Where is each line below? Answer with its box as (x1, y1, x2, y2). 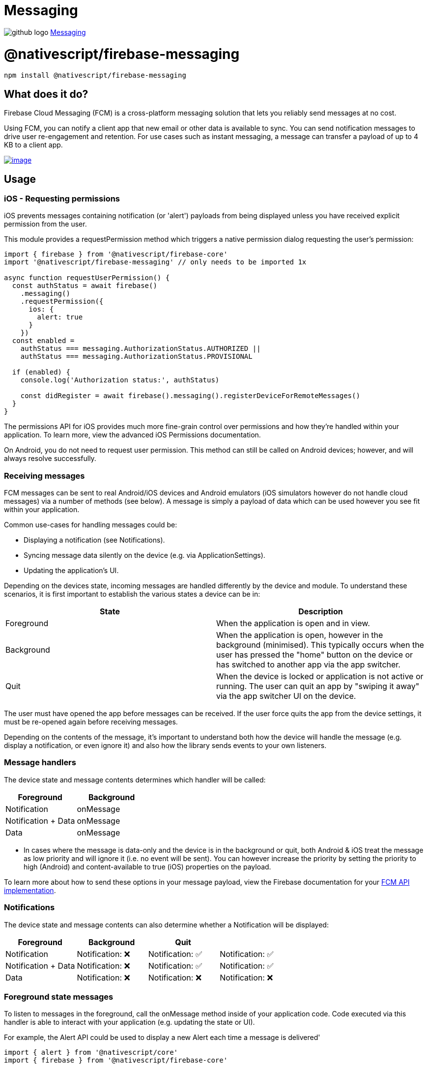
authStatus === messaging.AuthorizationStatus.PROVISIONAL (20, 352, 253, 361)
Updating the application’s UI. (24, 566, 119, 575)
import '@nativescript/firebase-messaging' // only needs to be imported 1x (4, 258, 307, 266)
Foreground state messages (4, 991, 114, 1002)
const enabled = (12, 337, 75, 345)
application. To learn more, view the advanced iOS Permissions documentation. (4, 431, 261, 439)
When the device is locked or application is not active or (216, 671, 424, 682)
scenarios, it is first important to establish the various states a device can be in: (4, 590, 260, 599)
